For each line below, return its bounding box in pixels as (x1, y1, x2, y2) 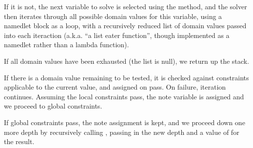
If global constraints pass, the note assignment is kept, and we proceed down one (4, 117, 245, 127)
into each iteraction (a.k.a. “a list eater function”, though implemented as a (4, 30, 230, 40)
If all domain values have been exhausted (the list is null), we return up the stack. (4, 55, 249, 66)
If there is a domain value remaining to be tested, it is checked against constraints (4, 72, 249, 82)
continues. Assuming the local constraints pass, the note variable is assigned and (4, 91, 244, 101)
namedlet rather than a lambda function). (4, 39, 129, 50)
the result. (4, 136, 35, 147)
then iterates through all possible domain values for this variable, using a (4, 11, 222, 21)
